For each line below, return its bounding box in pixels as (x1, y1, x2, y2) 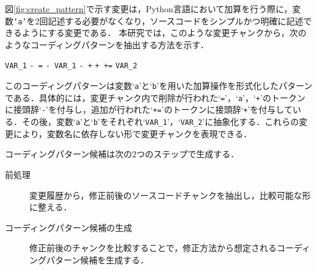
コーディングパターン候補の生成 (5, 221, 133, 233)
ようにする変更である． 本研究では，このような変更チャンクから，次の (21, 26, 307, 39)
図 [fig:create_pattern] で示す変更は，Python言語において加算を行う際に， (5, 2, 293, 15)
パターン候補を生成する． (46, 253, 149, 266)
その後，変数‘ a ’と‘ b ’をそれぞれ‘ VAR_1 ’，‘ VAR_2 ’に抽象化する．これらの (21, 115, 299, 128)
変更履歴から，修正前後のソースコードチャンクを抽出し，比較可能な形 (29, 188, 311, 201)
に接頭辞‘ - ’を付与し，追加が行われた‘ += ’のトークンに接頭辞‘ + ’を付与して (5, 103, 293, 116)
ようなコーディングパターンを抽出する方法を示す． (5, 38, 209, 51)
